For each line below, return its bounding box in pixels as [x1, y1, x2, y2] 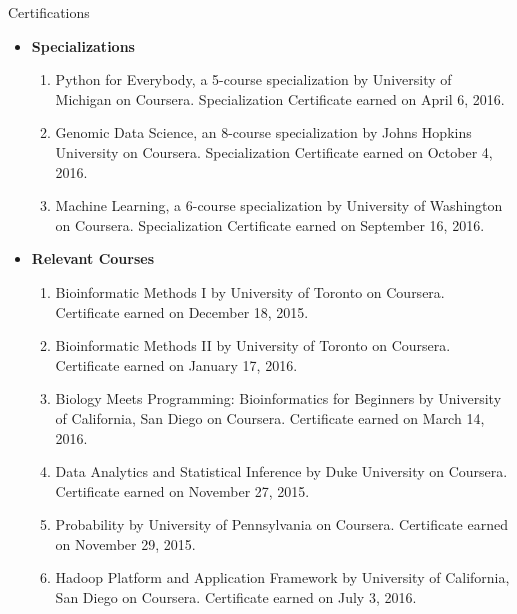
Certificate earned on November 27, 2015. [55, 480, 310, 501]
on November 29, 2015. [55, 533, 196, 554]
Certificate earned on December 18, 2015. [55, 301, 309, 322]
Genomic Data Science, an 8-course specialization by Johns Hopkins [55, 122, 472, 143]
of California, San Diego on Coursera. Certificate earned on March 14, [55, 407, 485, 428]
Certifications [8, 2, 90, 22]
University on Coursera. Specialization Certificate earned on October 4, [55, 141, 493, 162]
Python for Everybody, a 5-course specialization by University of [55, 69, 452, 90]
